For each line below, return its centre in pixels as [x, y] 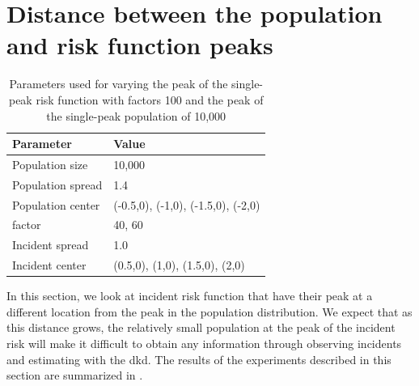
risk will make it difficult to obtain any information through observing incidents [204, 344]
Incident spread [51, 245]
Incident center [49, 265]
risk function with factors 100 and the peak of [150, 99]
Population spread [57, 184]
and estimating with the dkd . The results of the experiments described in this [199, 359]
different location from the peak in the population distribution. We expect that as [209, 311]
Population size [50, 164]
